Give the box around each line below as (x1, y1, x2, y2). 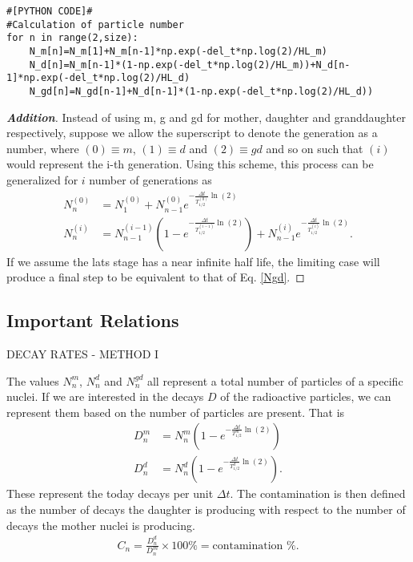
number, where (6, 139, 79, 156)
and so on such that (266, 139, 363, 156)
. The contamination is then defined (230, 485, 406, 502)
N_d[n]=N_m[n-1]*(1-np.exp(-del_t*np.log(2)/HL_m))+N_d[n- (29, 59, 351, 71)
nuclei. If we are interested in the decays (6, 388, 204, 405)
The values (6, 372, 59, 389)
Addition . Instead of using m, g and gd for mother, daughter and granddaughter (6, 108, 406, 125)
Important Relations (6, 308, 179, 333)
